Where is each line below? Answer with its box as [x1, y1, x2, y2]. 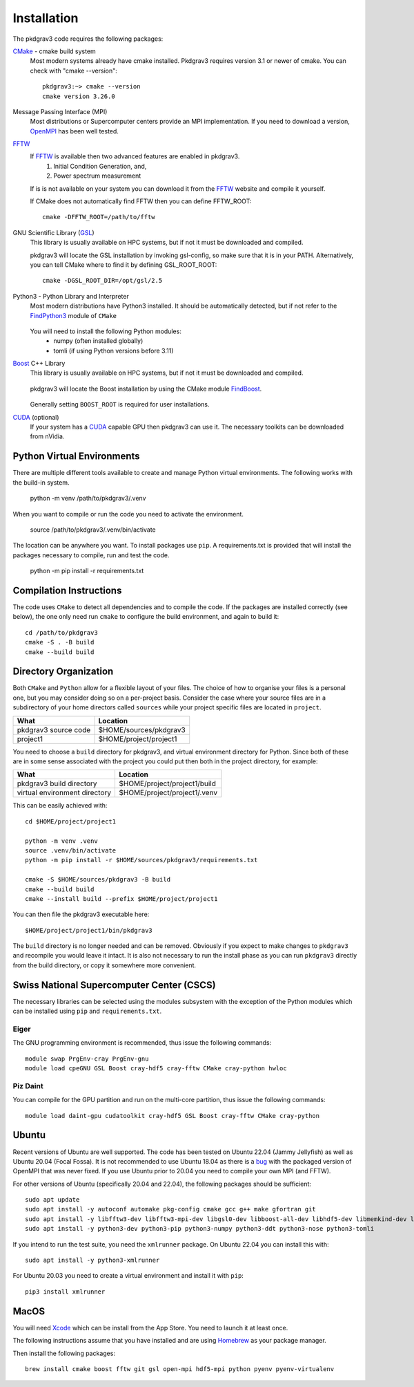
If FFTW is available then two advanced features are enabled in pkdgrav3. [30, 152, 240, 160]
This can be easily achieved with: [12, 801, 108, 810]
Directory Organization [12, 666, 114, 678]
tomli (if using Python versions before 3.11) [53, 346, 174, 355]
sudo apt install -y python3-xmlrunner [25, 1256, 160, 1265]
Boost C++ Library [12, 360, 66, 368]
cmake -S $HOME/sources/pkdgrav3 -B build [25, 875, 171, 884]
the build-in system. [12, 478, 70, 487]
